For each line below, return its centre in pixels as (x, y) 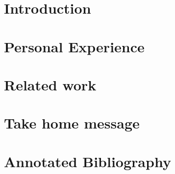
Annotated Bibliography (87, 161)
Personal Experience (74, 46)
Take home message (72, 123)
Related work (50, 84)
